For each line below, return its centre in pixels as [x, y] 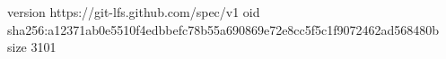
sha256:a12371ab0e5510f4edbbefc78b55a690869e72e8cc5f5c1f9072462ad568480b [223, 29]
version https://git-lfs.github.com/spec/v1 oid [134, 12]
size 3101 [32, 47]
